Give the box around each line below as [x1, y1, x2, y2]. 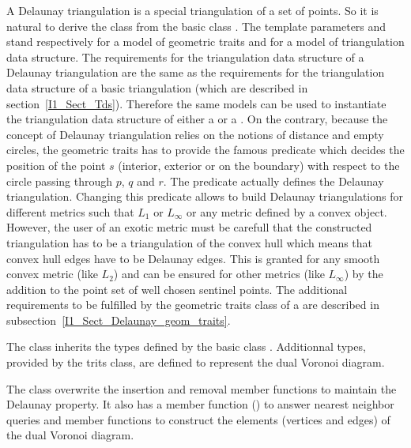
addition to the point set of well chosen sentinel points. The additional [6, 280, 348, 297]
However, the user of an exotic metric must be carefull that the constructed [6, 219, 372, 235]
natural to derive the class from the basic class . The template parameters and [6, 17, 386, 34]
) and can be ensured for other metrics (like [113, 265, 325, 282]
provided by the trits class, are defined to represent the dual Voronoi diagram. [6, 354, 385, 371]
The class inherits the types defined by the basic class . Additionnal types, [6, 338, 366, 355]
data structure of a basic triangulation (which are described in [6, 79, 308, 96]
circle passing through [6, 172, 113, 189]
